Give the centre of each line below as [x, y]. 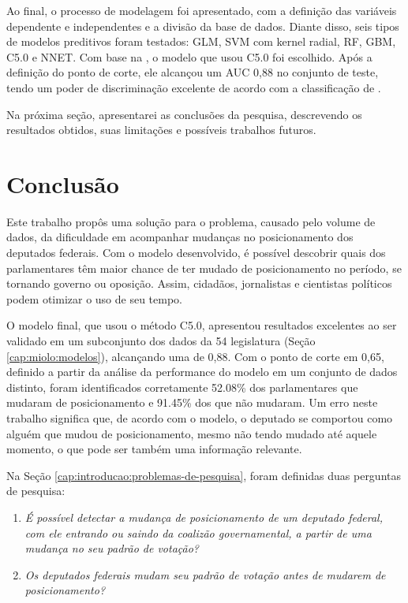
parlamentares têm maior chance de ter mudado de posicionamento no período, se [204, 268]
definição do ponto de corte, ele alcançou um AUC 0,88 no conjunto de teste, [193, 72]
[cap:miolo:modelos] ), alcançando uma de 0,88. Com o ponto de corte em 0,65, [195, 356]
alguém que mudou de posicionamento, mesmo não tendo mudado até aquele [192, 433]
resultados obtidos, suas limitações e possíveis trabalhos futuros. [161, 130]
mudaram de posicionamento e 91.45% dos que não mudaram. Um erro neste [192, 402]
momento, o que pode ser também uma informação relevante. [154, 449]
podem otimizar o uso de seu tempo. [95, 298]
